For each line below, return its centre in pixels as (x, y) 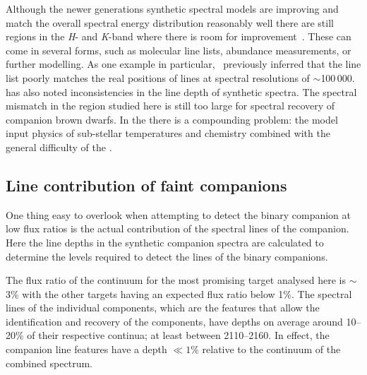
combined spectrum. (49, 363)
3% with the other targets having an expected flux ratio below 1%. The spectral (179, 293)
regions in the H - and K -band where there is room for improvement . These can (179, 36)
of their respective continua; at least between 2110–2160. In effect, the (178, 335)
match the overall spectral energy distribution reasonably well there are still (170, 22)
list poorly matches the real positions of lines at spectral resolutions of (158, 77)
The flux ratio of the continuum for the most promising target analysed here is (176, 280)
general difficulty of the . (59, 147)
